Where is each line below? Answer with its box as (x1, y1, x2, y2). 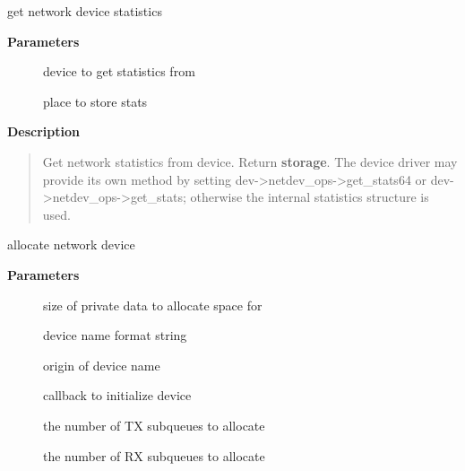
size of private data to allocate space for (43, 295, 263, 314)
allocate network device (7, 235, 135, 254)
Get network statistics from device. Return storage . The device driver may (42, 152, 458, 170)
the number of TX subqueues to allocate (43, 415, 265, 434)
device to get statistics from (43, 62, 195, 81)
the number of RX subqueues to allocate (43, 446, 265, 465)
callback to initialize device (43, 386, 192, 405)
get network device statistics (7, 2, 162, 20)
